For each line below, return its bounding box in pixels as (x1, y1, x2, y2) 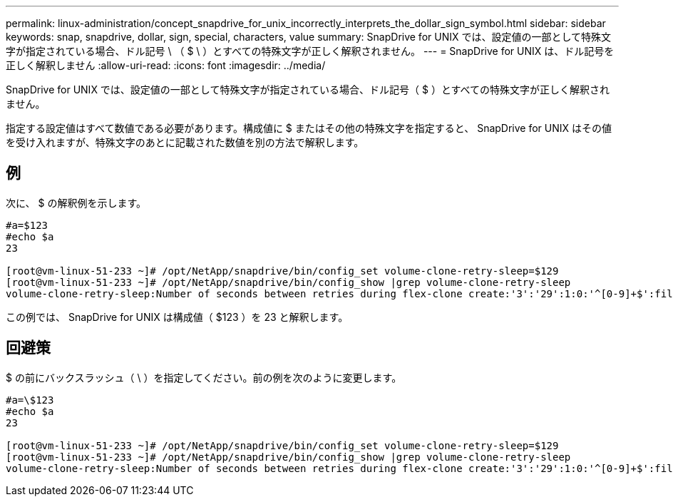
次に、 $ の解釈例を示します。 (6, 196, 147, 209)
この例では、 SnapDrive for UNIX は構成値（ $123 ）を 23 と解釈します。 (6, 310, 349, 323)
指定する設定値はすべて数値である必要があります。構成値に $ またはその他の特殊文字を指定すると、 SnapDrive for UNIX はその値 (6, 122, 612, 134)
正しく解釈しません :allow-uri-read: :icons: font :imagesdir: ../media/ (6, 59, 326, 71)
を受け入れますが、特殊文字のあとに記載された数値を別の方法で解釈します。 (6, 136, 364, 148)
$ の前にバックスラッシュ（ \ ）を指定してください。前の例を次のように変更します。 (6, 371, 402, 384)
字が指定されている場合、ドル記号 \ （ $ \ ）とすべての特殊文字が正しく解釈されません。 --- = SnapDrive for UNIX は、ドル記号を (6, 45, 615, 57)
